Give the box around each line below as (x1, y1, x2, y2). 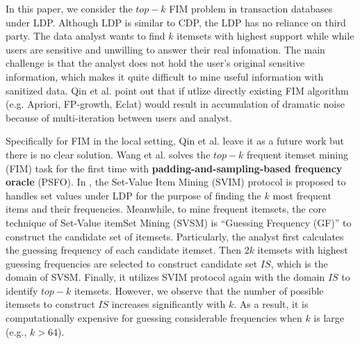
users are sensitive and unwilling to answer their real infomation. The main (6, 42, 325, 56)
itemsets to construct (6, 297, 95, 311)
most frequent (272, 188, 332, 202)
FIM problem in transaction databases (169, 1, 333, 15)
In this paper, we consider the (6, 1, 133, 15)
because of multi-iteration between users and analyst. (6, 110, 232, 124)
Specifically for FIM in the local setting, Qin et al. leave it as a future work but (6, 133, 344, 148)
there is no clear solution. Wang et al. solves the (6, 147, 211, 161)
